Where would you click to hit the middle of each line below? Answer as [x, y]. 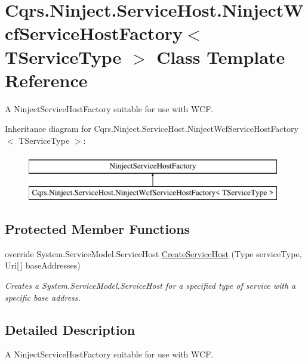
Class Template [221, 56]
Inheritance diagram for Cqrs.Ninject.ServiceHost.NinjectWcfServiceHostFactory [152, 129]
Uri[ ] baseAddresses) [43, 265]
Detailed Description [70, 329]
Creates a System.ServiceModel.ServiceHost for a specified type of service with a [150, 286]
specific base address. [43, 297]
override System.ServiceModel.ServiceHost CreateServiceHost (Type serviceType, [153, 253]
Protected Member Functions [98, 229]
